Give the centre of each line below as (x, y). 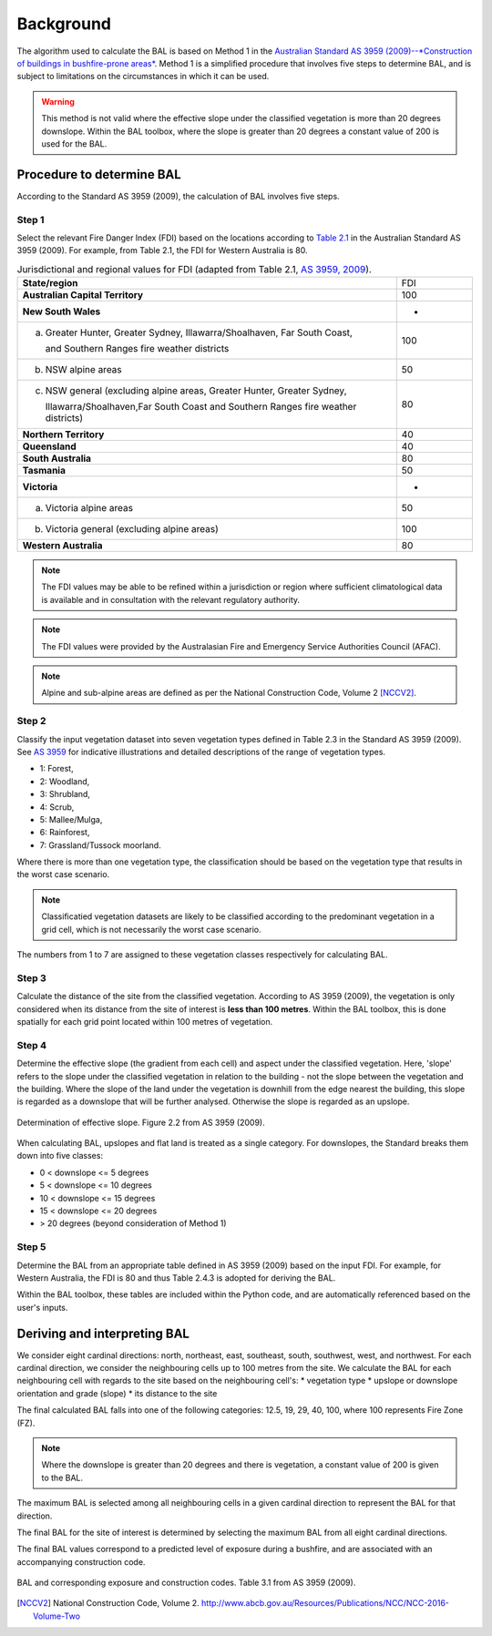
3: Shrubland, (65, 794)
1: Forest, (56, 769)
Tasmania (44, 471)
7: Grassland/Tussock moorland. (100, 845)
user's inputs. (42, 1307)
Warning (58, 101)
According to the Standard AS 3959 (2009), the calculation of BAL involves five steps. (179, 196)
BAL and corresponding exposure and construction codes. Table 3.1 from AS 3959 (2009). (186, 1583)
